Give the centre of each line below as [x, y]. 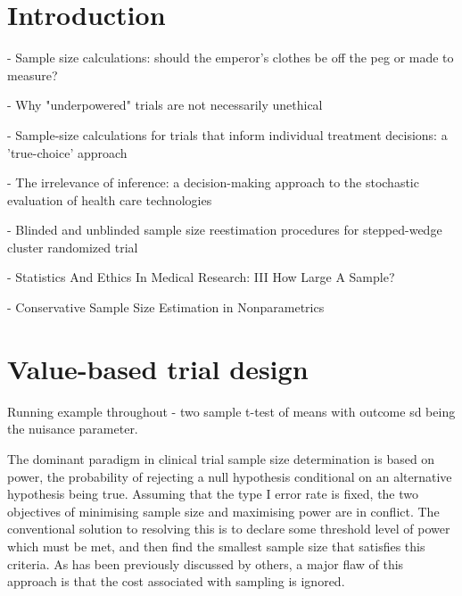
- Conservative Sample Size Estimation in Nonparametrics [166, 307]
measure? [33, 74]
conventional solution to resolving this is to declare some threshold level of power [229, 529]
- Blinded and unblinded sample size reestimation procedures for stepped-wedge [225, 230]
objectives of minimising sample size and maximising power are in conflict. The [223, 511]
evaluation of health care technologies [110, 199]
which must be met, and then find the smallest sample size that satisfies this [216, 546]
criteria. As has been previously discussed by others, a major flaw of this [206, 563]
